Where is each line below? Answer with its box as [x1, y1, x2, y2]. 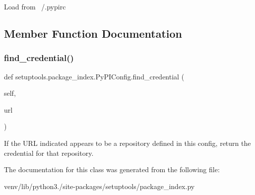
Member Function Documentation [4, 25, 183, 41]
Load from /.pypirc [4, 1, 66, 11]
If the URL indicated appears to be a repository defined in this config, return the [4, 137, 251, 148]
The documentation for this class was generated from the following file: [4, 164, 220, 175]
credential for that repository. [4, 147, 94, 158]
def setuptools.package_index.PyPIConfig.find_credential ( [4, 71, 185, 81]
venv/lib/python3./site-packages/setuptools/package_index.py [4, 181, 195, 191]
